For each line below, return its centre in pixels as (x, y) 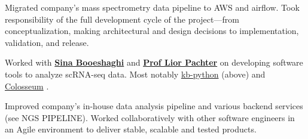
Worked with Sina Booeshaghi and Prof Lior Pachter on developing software (154, 62)
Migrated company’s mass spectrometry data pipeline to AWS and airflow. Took (152, 7)
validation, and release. (47, 42)
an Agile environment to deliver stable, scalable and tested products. (131, 129)
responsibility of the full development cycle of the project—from (122, 19)
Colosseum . (27, 86)
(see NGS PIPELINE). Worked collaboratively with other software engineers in (150, 117)
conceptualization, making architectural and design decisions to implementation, (152, 31)
